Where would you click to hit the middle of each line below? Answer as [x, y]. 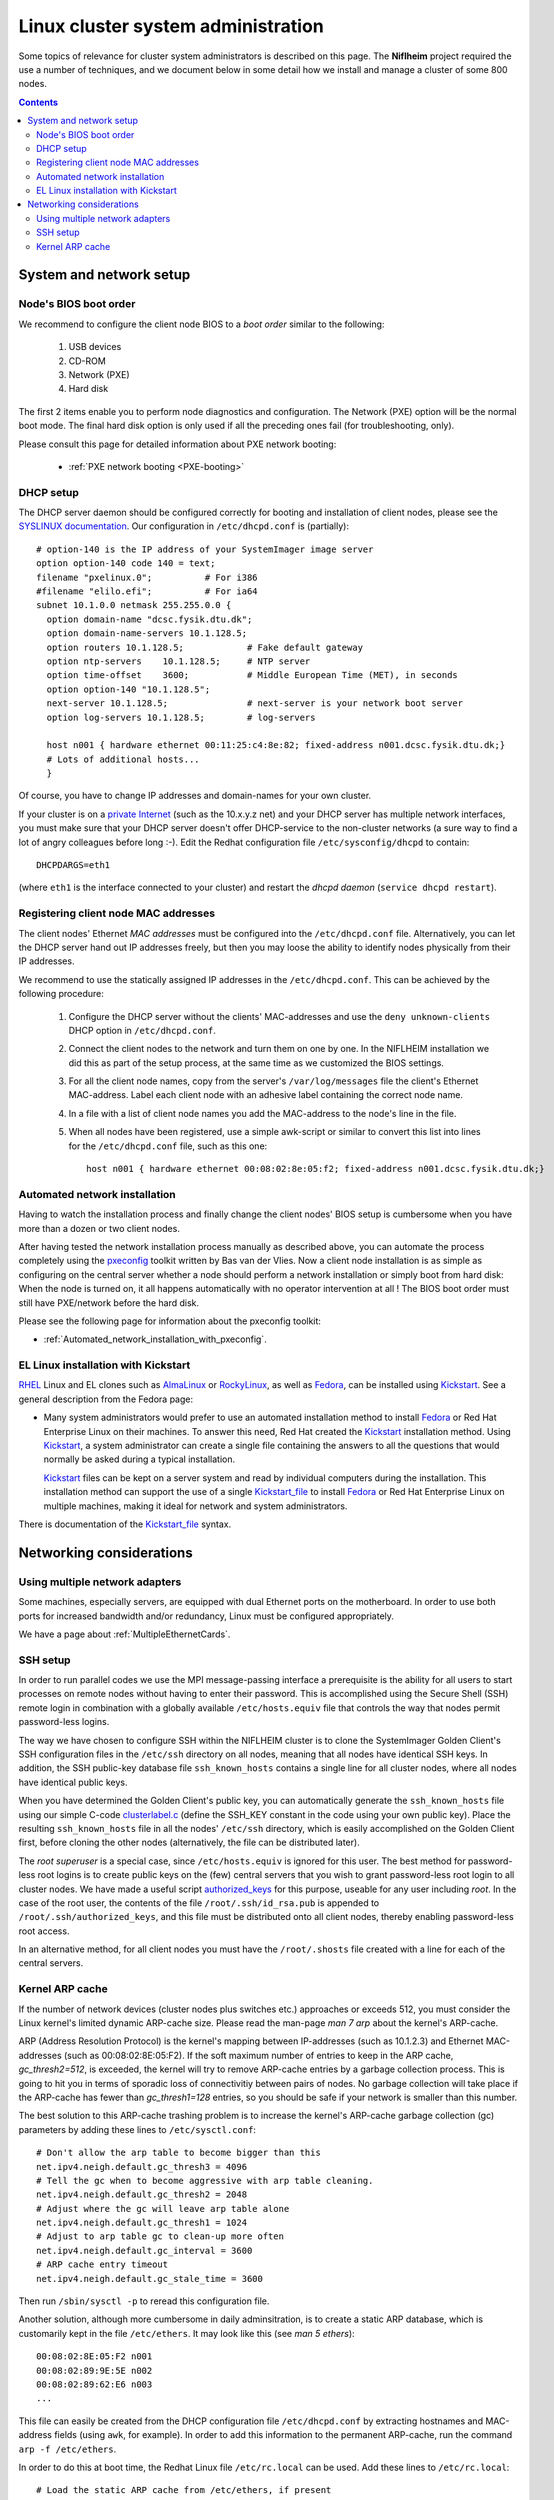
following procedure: [61, 994]
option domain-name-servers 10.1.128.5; [147, 633]
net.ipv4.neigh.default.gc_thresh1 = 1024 [142, 2223]
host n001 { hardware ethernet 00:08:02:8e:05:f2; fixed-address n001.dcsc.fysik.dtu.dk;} [315, 1169]
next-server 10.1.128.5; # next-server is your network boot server [255, 703]
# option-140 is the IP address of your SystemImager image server [205, 549]
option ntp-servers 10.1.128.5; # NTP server [178, 661]
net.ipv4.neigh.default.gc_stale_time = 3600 [150, 2278]
